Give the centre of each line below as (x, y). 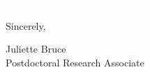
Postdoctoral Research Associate (75, 62)
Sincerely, (26, 25)
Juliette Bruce (36, 49)
